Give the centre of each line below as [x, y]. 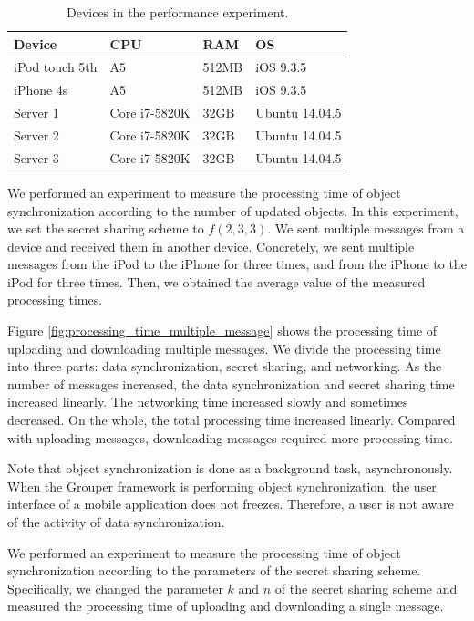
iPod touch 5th [56, 67]
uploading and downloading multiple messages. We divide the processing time [224, 348]
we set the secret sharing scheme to [106, 228]
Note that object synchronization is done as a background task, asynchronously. [230, 468]
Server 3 [36, 157]
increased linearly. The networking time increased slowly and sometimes [208, 402]
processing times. [55, 300]
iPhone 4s [41, 90]
